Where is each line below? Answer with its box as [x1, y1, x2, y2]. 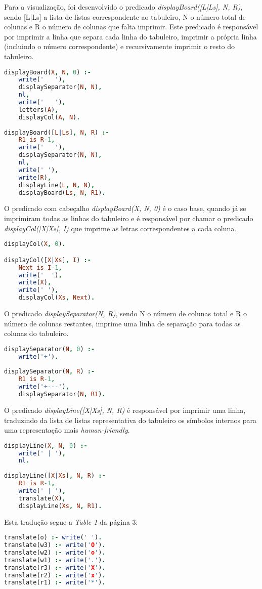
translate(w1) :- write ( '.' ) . [4, 556, 106, 564]
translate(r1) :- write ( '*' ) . [4, 579, 106, 586]
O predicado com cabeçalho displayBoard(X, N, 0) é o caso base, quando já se [4, 203, 246, 214]
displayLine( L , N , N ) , [18, 181, 95, 189]
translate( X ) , [18, 494, 66, 502]
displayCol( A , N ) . [18, 113, 80, 121]
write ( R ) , [18, 174, 52, 181]
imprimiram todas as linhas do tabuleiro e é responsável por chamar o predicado [4, 213, 253, 224]
